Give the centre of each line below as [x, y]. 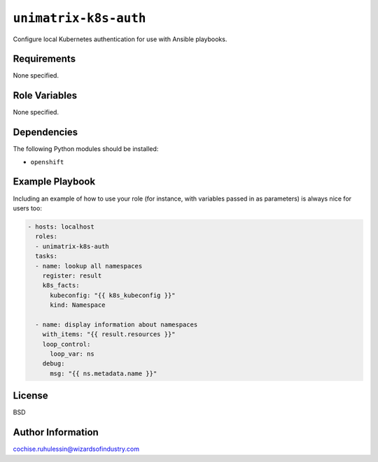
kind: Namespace [78, 305]
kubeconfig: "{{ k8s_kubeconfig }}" [113, 295]
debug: [54, 364]
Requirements [44, 59]
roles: [47, 237]
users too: [27, 208]
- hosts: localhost [61, 226]
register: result [72, 275]
